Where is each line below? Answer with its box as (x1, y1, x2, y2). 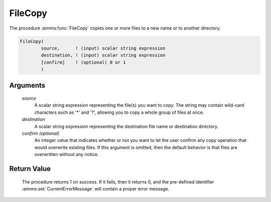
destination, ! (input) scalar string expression (41, 53, 166, 58)
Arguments (9, 81, 46, 90)
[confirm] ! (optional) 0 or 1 (41, 59, 126, 65)
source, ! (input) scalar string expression (41, 45, 166, 51)
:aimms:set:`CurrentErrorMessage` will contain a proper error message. (22, 186, 170, 192)
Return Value (9, 164, 51, 173)
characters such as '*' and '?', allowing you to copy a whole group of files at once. (34, 109, 204, 115)
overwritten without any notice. (34, 151, 99, 157)
